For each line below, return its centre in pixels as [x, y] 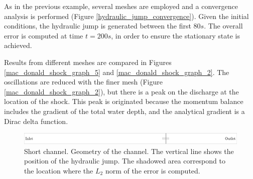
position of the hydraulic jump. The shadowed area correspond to [125, 161]
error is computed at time [44, 35]
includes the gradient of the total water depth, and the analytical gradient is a [124, 111]
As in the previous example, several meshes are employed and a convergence [121, 6]
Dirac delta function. [36, 121]
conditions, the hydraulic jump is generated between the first [98, 26]
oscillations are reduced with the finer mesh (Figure [83, 82]
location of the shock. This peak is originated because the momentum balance [124, 101]
